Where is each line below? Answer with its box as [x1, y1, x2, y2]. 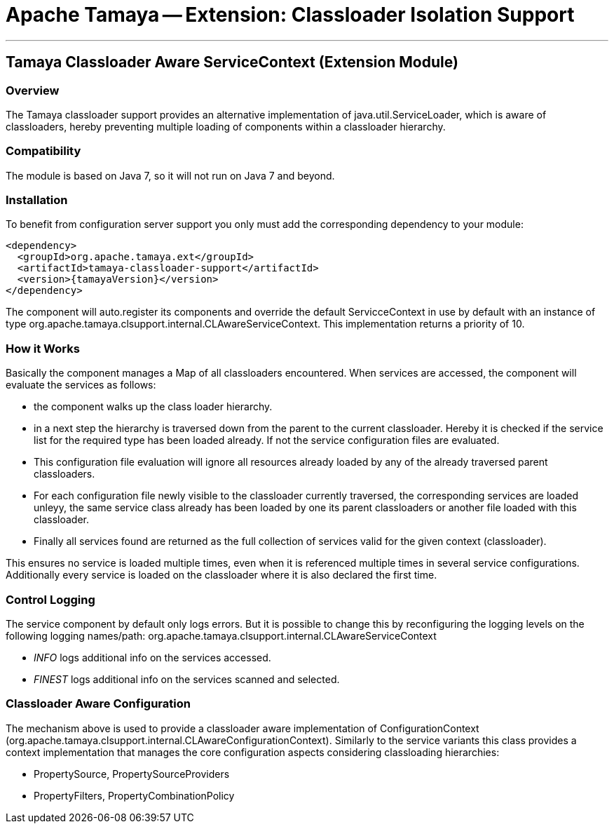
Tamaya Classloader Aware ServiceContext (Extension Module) [6, 53, 458, 72]
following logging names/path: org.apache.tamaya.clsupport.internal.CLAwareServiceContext [6, 629, 437, 642]
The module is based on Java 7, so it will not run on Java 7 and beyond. [6, 169, 335, 182]
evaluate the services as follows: [6, 379, 156, 391]
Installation [6, 193, 68, 208]
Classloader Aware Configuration [6, 696, 191, 711]
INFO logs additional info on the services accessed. [34, 651, 271, 663]
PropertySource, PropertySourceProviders [34, 767, 230, 780]
